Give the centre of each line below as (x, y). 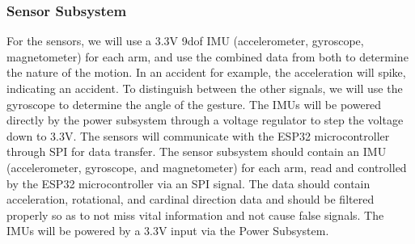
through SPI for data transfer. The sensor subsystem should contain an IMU (197, 151)
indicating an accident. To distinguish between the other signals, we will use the (205, 88)
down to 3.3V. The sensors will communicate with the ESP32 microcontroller (198, 135)
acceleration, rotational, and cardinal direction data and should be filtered (191, 199)
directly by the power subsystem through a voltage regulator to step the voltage (205, 120)
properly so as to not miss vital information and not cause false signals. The (195, 215)
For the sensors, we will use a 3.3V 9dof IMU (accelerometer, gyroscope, (185, 41)
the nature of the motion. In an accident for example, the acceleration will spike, (206, 72)
